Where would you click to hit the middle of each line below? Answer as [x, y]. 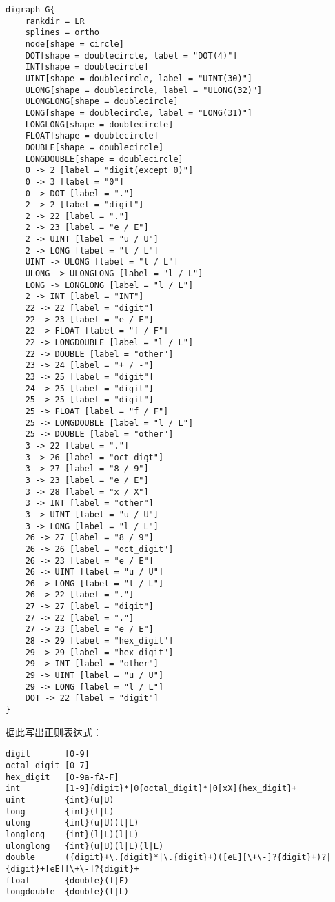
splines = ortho [62, 33]
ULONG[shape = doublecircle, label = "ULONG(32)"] [144, 90]
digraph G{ [30, 10]
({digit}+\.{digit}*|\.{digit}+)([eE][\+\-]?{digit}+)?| [198, 858]
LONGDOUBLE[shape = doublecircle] [104, 159]
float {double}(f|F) [67, 880]
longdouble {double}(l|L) [67, 892]
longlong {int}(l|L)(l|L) [72, 834]
